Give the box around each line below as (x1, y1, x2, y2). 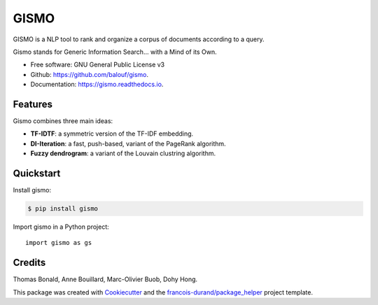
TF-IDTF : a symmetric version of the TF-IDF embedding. (30, 129, 194, 138)
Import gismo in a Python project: (13, 222, 110, 231)
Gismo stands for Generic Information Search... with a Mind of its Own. (13, 48, 217, 56)
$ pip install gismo (27, 205, 98, 213)
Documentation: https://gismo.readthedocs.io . (30, 80, 164, 89)
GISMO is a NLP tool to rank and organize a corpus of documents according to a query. (13, 35, 265, 43)
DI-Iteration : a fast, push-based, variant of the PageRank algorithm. (30, 139, 227, 148)
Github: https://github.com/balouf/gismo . (30, 70, 148, 78)
